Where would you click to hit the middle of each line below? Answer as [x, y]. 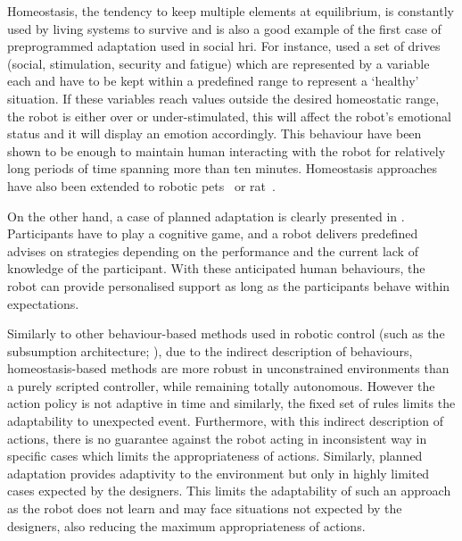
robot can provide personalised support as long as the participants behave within [229, 285]
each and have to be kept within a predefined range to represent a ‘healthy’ [213, 81]
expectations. [43, 303]
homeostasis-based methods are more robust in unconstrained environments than [228, 368]
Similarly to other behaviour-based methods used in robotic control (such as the [226, 333]
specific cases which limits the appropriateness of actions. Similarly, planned [215, 456]
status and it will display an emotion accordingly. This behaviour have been [214, 133]
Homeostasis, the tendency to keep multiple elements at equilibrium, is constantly [231, 11]
